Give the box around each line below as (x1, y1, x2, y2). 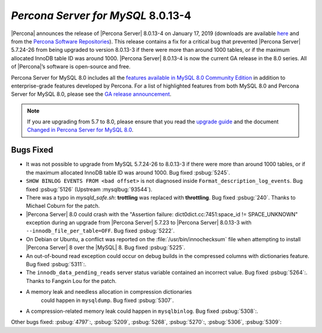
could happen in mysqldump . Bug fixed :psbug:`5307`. (41, 297, 174, 304)
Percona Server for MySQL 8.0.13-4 (11, 9, 192, 22)
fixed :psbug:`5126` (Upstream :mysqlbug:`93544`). (26, 185, 153, 193)
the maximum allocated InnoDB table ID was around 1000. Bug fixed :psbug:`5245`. (26, 169, 231, 176)
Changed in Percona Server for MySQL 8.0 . (27, 126, 134, 133)
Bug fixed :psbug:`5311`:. (26, 261, 86, 268)
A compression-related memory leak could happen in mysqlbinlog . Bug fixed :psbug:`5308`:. (26, 307, 259, 315)
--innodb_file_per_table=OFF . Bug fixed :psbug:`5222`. (26, 227, 175, 235)
